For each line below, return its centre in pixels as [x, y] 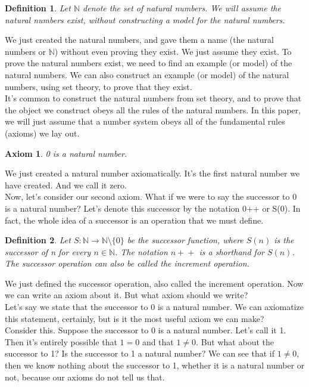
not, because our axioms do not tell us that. [85, 377]
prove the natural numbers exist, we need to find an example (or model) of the [149, 63]
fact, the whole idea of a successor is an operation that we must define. [134, 220]
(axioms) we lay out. [42, 133]
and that [158, 341]
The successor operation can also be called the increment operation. [127, 263]
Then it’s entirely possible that [61, 341]
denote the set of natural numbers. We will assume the [182, 8]
